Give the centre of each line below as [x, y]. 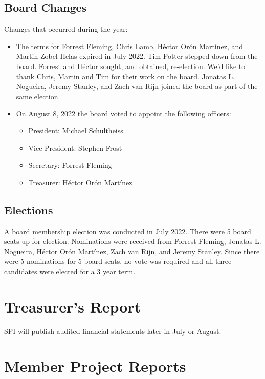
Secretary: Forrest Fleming [70, 165]
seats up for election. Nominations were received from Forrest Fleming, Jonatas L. [133, 241]
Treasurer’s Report [73, 306]
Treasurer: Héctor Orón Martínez [80, 182]
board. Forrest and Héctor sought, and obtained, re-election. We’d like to [131, 66]
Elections [29, 209]
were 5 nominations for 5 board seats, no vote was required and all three [118, 261]
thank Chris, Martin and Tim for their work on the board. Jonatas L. [125, 76]
